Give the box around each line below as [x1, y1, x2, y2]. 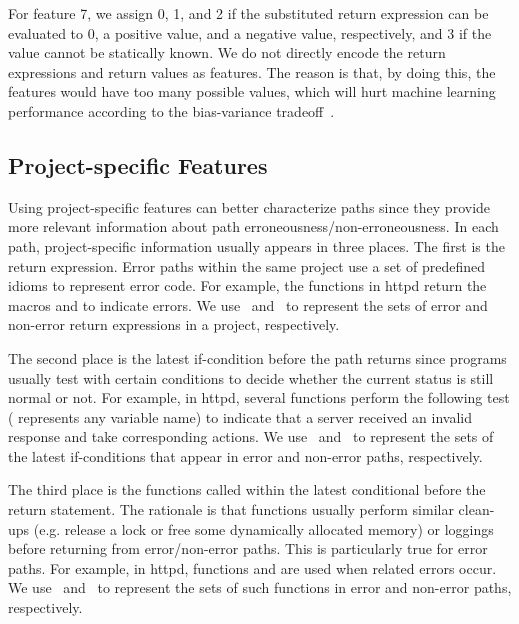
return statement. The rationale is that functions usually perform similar [8, 499, 454, 520]
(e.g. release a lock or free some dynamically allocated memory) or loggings [33, 518, 494, 539]
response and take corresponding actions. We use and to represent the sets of [8, 426, 494, 447]
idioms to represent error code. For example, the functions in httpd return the [8, 275, 487, 296]
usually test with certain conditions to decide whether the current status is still [8, 367, 494, 388]
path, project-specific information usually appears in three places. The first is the [8, 235, 505, 256]
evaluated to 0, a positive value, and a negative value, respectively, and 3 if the [8, 22, 492, 43]
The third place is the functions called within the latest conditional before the [8, 479, 486, 500]
